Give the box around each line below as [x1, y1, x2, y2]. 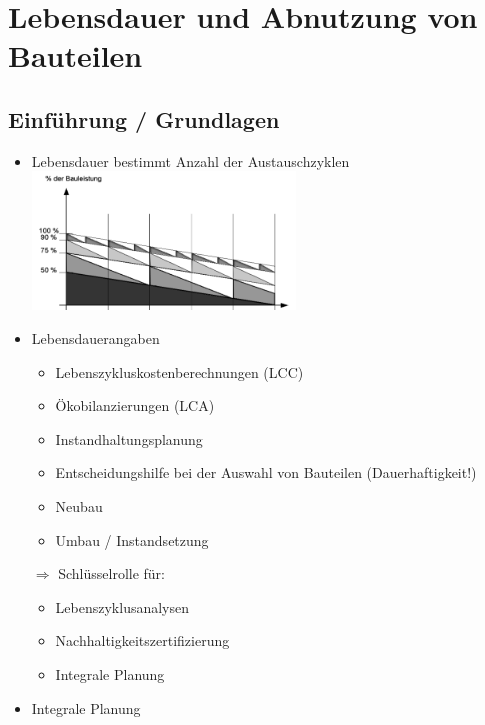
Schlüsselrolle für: [58, 563, 165, 584]
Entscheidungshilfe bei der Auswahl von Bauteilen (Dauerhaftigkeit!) [55, 462, 477, 483]
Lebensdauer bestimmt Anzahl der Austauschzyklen [31, 150, 350, 171]
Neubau [55, 495, 103, 516]
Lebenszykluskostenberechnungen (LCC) [55, 361, 304, 382]
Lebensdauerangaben [31, 328, 160, 348]
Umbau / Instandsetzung [55, 529, 209, 550]
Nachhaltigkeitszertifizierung [55, 630, 230, 651]
